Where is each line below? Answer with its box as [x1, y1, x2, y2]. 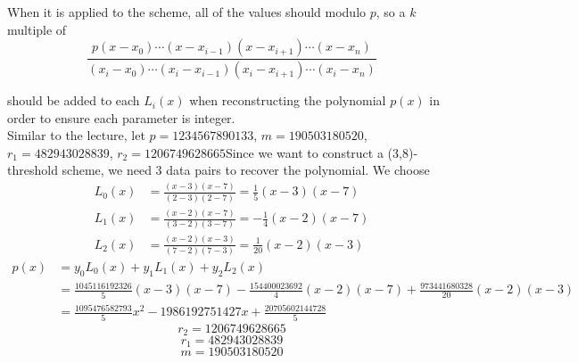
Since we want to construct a [225, 143, 384, 161]
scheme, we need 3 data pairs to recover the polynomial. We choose [62, 161, 430, 179]
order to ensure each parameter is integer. [7, 108, 235, 127]
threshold [7, 161, 58, 179]
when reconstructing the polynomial [189, 91, 386, 110]
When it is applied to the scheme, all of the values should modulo [7, 3, 367, 21]
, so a [376, 3, 406, 21]
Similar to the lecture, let [7, 126, 145, 144]
